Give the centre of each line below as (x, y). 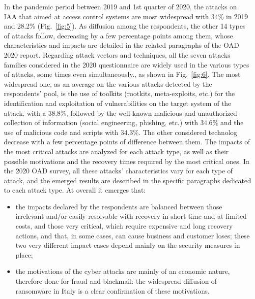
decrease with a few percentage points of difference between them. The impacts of (127, 142)
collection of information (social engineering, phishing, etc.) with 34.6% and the (124, 122)
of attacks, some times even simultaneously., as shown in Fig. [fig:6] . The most (122, 74)
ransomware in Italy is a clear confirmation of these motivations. (113, 290)
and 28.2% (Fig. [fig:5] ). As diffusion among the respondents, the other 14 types (125, 26)
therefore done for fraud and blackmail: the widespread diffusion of (116, 281)
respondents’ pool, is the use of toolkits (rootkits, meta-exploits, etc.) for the (120, 93)
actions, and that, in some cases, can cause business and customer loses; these (132, 235)
